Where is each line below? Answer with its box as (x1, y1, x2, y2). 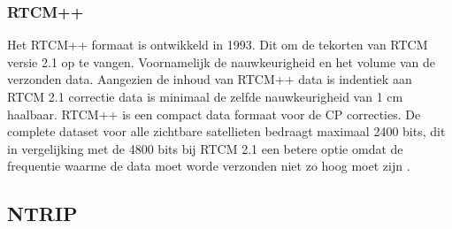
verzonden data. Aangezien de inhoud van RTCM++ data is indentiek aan (7, 70, 412, 88)
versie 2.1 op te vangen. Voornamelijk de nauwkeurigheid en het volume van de (7, 52, 435, 71)
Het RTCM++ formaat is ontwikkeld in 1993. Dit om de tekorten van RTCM (7, 35, 428, 54)
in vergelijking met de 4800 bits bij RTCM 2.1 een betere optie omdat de (7, 139, 403, 157)
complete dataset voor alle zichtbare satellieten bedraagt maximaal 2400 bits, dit (7, 122, 446, 141)
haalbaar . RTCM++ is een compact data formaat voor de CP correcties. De (7, 104, 421, 123)
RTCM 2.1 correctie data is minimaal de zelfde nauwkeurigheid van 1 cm (7, 88, 403, 105)
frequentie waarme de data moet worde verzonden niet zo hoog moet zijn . (7, 156, 410, 175)
